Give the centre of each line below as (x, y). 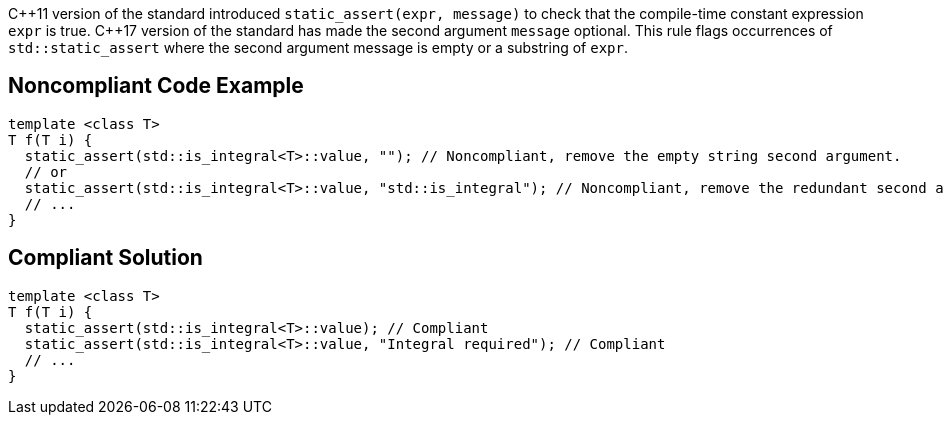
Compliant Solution (105, 258)
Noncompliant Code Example (156, 86)
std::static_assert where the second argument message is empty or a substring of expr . (318, 47)
